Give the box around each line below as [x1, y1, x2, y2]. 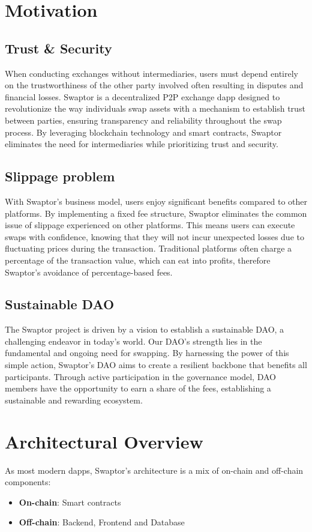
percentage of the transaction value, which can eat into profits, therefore [5, 253, 271, 266]
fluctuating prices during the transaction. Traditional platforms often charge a [5, 242, 292, 255]
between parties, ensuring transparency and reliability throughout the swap [5, 113, 282, 126]
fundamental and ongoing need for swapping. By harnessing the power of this [5, 346, 289, 359]
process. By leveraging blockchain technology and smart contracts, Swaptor [5, 125, 282, 138]
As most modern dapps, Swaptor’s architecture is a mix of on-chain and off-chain [5, 464, 304, 476]
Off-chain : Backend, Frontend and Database [19, 516, 185, 528]
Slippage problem [5, 167, 115, 186]
